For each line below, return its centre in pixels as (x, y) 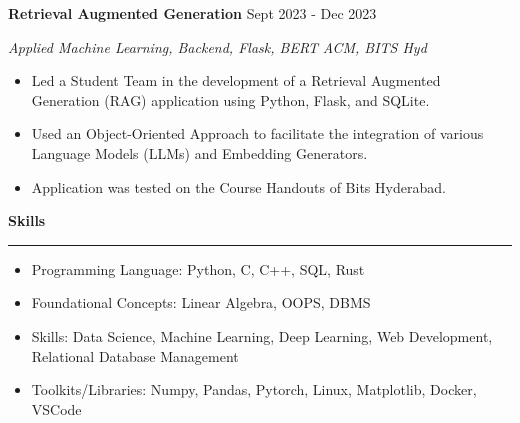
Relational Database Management (135, 355)
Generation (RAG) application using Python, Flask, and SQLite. (230, 99)
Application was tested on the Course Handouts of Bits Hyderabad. (238, 186)
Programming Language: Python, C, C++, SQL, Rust (198, 268)
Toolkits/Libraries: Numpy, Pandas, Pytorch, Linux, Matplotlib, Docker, (254, 389)
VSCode (56, 408)
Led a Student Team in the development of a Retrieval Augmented (236, 80)
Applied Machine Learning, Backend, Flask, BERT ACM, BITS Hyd (217, 46)
